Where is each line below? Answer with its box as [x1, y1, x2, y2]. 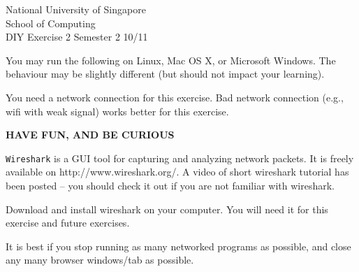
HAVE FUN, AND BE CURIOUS [6, 127, 175, 142]
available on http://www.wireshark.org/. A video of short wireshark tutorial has [6, 164, 349, 179]
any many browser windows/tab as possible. [6, 252, 194, 267]
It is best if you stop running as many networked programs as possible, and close [6, 238, 351, 253]
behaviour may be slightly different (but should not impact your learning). [6, 66, 325, 81]
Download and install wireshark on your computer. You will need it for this [6, 201, 328, 216]
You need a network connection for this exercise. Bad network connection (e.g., [6, 90, 344, 104]
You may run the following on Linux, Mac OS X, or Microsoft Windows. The [6, 52, 336, 67]
